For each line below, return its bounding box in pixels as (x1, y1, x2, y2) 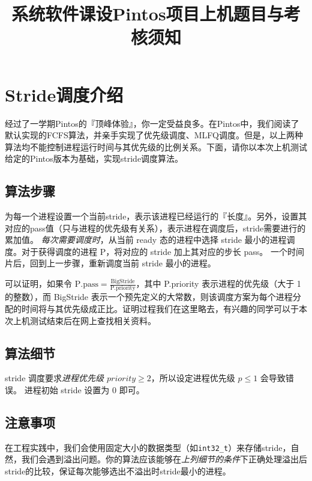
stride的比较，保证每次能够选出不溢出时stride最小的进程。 (5, 464, 231, 477)
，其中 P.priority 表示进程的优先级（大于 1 (136, 277, 301, 290)
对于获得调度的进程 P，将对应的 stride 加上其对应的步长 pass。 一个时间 (21, 245, 304, 257)
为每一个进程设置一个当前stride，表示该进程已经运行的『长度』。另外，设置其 (5, 210, 307, 222)
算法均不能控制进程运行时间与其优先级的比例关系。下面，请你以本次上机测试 (5, 140, 307, 153)
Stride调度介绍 (5, 82, 124, 106)
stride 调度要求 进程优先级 (5, 372, 104, 384)
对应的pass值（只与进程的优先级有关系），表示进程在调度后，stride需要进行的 (5, 221, 306, 234)
